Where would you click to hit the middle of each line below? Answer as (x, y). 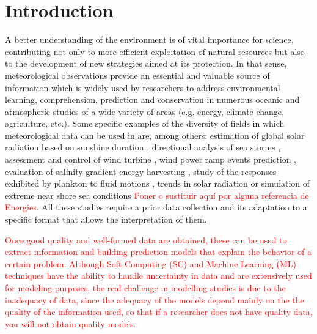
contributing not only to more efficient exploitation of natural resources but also (155, 51)
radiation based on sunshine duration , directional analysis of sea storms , (143, 147)
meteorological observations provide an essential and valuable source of (137, 75)
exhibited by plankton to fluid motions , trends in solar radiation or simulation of (158, 183)
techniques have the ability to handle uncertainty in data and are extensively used (158, 276)
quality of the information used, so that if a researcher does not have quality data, (159, 312)
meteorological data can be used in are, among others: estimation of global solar (155, 135)
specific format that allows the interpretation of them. (106, 219)
